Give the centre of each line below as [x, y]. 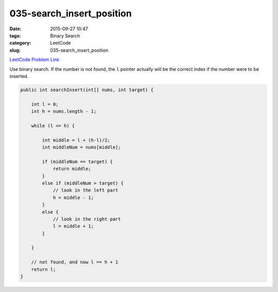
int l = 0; [45, 104]
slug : [15, 50]
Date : [15, 29]
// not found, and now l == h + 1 [75, 262]
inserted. [19, 76]
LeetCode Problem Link [34, 60]
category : [20, 43]
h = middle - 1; [73, 197]
